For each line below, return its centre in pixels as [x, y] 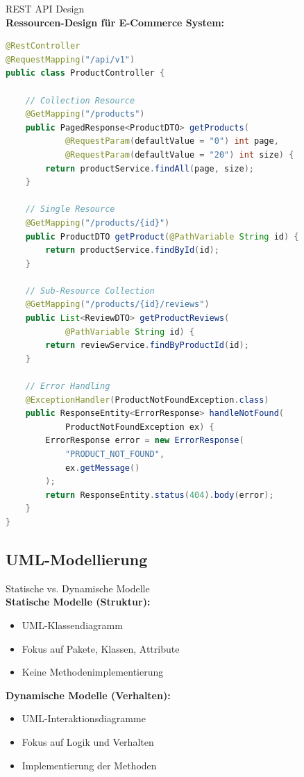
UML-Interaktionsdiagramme [84, 718]
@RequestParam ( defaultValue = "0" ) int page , [172, 141]
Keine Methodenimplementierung [93, 672]
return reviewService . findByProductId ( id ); [147, 345]
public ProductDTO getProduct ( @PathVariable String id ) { [162, 236]
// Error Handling [68, 386]
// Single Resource [70, 209]
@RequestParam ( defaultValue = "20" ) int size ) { [179, 154]
